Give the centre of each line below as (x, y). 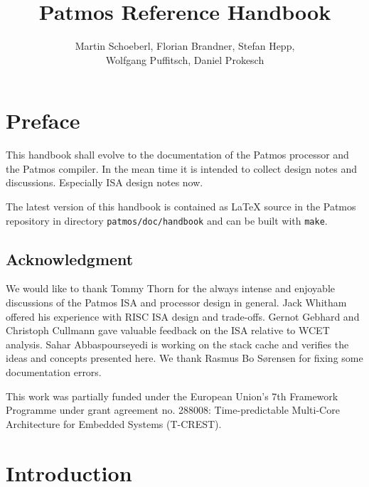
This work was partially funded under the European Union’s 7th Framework (172, 396)
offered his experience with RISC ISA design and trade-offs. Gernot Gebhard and (183, 316)
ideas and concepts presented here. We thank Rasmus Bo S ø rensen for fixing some (184, 358)
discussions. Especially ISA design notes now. (105, 182)
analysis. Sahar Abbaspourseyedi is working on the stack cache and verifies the (177, 344)
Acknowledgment (70, 258)
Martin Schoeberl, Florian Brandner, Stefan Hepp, (185, 46)
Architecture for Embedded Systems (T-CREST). (114, 423)
